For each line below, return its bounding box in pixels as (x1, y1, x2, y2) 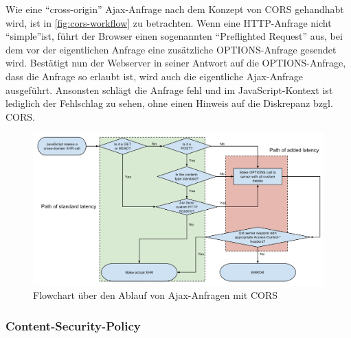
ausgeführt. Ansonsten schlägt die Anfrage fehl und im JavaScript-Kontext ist (5, 82, 333, 97)
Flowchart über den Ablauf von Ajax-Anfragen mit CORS (33, 288, 278, 302)
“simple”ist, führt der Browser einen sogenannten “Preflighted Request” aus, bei (5, 29, 343, 43)
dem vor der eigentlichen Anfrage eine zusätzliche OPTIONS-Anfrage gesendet (5, 42, 337, 56)
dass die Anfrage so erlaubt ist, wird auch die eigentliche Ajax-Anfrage (5, 69, 303, 83)
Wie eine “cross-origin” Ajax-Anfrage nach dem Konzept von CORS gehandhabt (5, 2, 344, 16)
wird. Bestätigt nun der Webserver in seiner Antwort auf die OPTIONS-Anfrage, (5, 56, 346, 70)
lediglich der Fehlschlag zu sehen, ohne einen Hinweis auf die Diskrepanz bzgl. (5, 96, 333, 110)
